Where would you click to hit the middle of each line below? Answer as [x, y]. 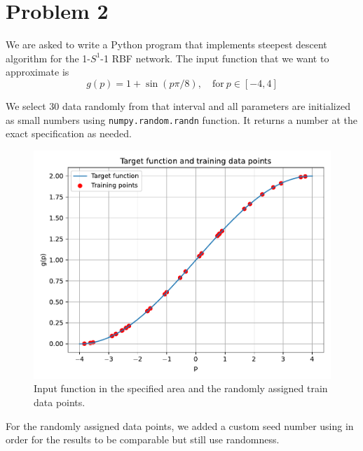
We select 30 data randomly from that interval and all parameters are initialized [178, 105]
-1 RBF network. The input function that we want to [215, 58]
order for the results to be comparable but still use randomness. [143, 439]
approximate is [37, 72]
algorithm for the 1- [48, 58]
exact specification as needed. [69, 133]
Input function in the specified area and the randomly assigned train [181, 388]
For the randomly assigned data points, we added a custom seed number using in [180, 425]
